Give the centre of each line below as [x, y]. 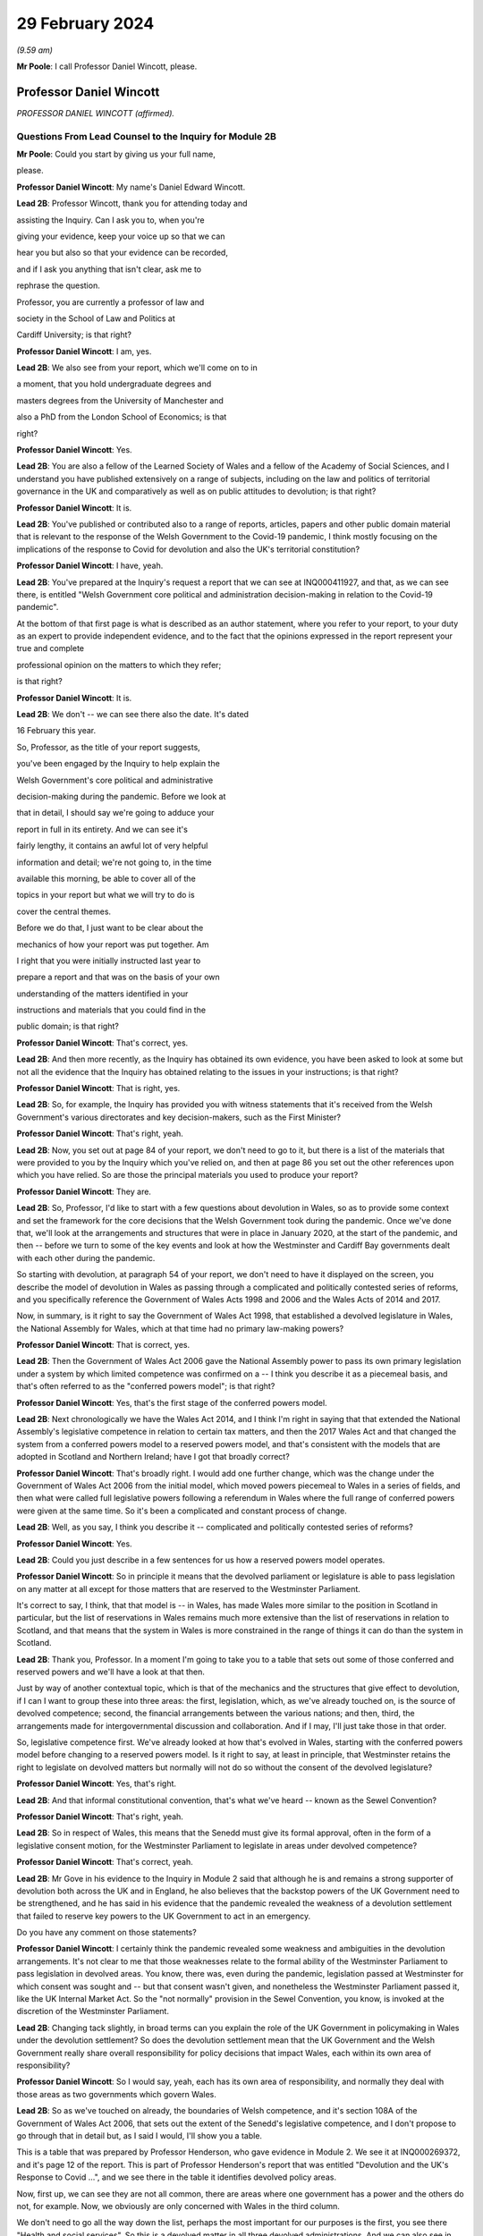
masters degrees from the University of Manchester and [120, 400]
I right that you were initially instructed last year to [109, 961]
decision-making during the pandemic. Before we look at [121, 796]
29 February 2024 [85, 23]
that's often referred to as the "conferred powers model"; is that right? [146, 1386]
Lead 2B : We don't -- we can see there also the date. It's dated [133, 715]
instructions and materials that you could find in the [111, 1010]
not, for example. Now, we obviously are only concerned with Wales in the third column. [178, 2206]
